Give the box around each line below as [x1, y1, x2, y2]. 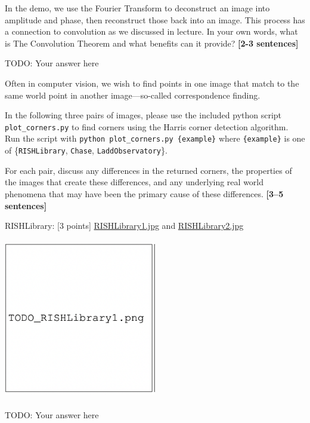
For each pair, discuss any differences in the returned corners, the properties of [5, 164, 292, 176]
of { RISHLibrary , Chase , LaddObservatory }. [5, 144, 168, 157]
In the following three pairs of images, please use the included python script [5, 109, 282, 121]
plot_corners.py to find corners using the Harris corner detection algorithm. [5, 120, 289, 133]
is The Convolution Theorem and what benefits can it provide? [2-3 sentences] [5, 36, 299, 49]
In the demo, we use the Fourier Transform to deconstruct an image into [5, 2, 270, 14]
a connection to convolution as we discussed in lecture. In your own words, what [5, 25, 298, 38]
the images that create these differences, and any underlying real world [5, 176, 264, 188]
